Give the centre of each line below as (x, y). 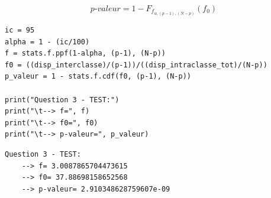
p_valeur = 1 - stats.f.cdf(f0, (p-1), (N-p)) (98, 77)
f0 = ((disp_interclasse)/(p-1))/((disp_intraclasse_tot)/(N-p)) (136, 65)
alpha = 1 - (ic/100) (47, 42)
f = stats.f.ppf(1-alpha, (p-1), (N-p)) (86, 53)
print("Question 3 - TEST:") (62, 100)
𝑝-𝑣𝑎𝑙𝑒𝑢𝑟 (105, 9)
